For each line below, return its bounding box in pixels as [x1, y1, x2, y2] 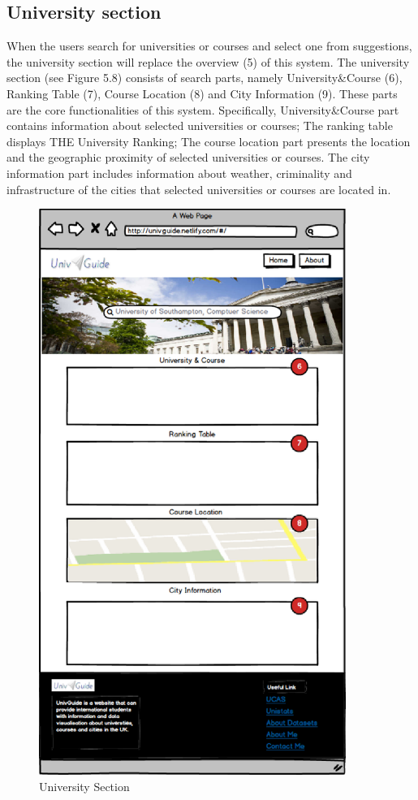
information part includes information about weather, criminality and [6, 164, 352, 181]
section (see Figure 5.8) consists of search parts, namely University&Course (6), [6, 69, 403, 86]
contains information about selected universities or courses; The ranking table [6, 117, 393, 134]
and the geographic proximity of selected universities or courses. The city [6, 149, 370, 166]
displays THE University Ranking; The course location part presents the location [6, 132, 411, 149]
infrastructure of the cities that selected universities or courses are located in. [6, 180, 391, 197]
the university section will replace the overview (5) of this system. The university [6, 53, 410, 70]
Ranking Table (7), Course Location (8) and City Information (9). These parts [6, 84, 398, 102]
